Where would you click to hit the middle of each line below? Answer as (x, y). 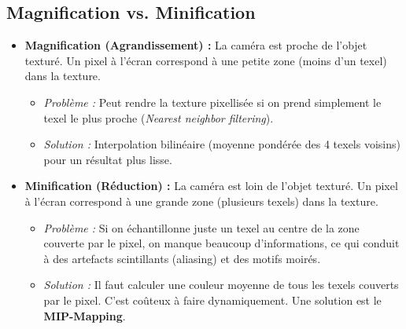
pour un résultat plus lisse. (108, 159)
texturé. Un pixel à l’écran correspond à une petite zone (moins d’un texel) (206, 60)
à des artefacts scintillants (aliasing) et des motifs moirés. (182, 258)
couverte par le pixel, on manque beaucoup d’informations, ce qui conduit (221, 243)
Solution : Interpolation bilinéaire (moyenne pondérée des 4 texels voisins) (222, 144)
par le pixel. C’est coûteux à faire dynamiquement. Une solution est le (212, 300)
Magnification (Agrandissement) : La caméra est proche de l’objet (196, 45)
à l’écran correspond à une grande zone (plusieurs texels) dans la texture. (201, 201)
